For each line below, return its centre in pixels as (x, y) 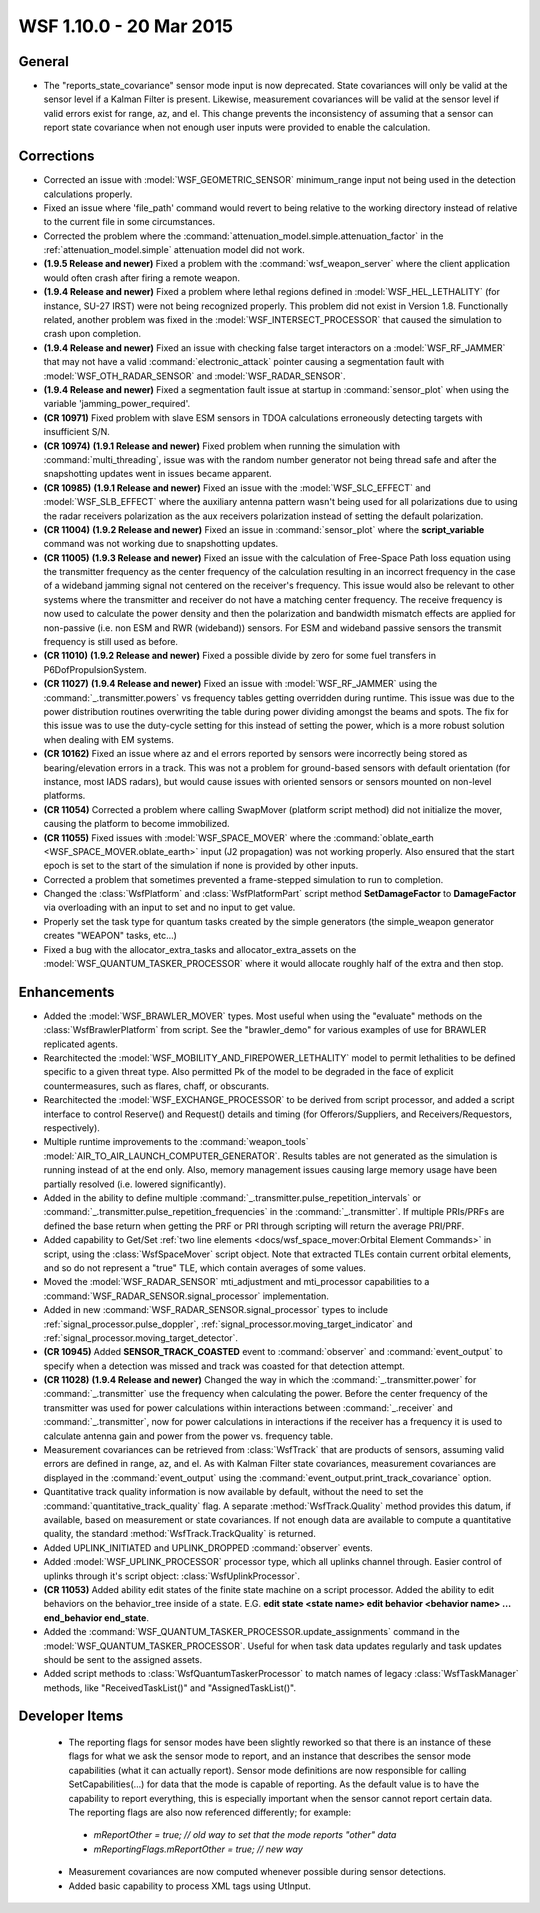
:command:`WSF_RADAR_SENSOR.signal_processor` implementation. (186, 1296)
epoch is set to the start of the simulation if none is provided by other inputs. (201, 866)
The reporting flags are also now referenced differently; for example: (210, 1812)
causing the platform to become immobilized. (136, 824)
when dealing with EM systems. (108, 739)
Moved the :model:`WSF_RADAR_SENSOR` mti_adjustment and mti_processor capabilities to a (236, 1282)
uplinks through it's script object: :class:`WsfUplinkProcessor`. (171, 1576)
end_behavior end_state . (96, 1617)
